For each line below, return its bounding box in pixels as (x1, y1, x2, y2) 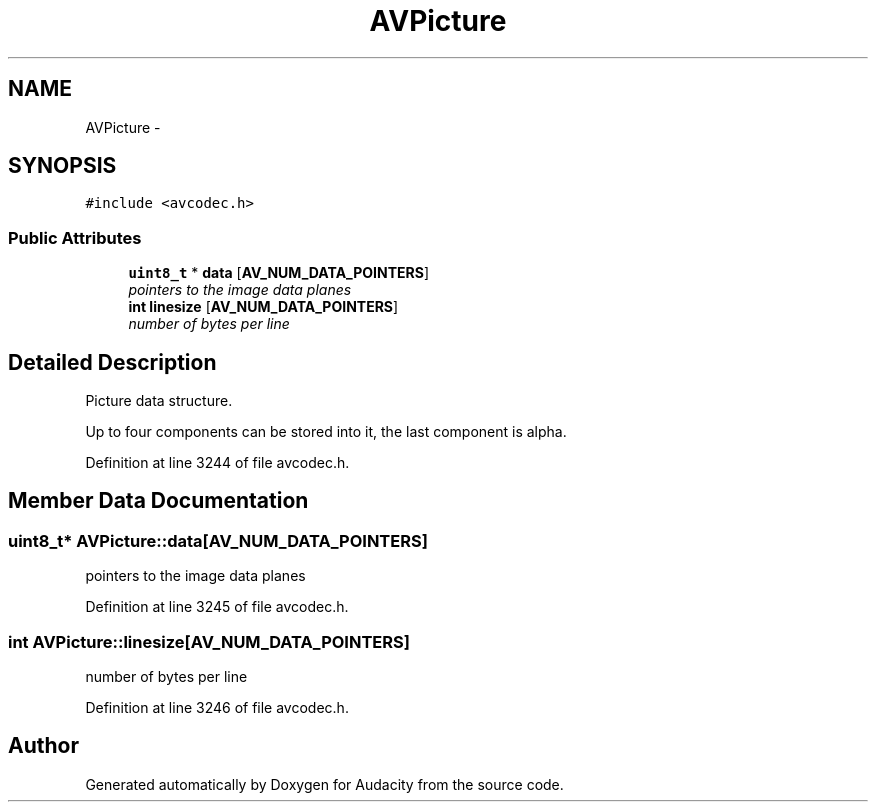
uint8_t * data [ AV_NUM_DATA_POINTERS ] (128, 264, 430, 282)
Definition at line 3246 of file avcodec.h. (85, 699, 349, 716)
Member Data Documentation (8, 488, 309, 514)
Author (8, 733, 79, 759)
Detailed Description (8, 349, 217, 375)
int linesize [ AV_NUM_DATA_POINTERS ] (128, 298, 399, 316)
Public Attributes (8, 227, 142, 248)
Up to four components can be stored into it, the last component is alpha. (85, 423, 567, 441)
